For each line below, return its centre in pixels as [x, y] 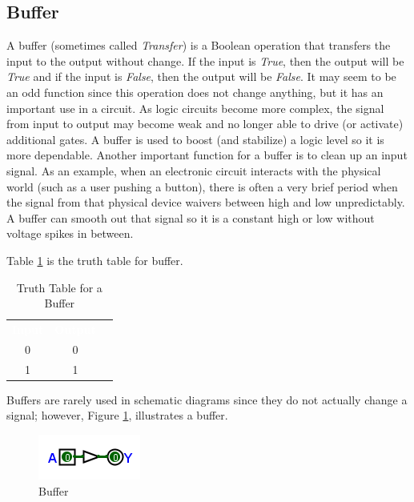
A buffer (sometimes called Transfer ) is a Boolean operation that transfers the [199, 45]
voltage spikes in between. [70, 233]
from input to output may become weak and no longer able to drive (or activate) [205, 124]
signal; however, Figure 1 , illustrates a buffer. [117, 415]
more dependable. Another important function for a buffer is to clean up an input [207, 155]
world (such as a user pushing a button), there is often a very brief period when [202, 186]
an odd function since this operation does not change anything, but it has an [195, 92]
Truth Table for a [59, 287]
